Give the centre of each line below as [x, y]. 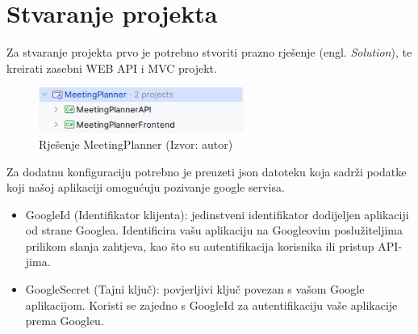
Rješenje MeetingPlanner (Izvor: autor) [136, 144]
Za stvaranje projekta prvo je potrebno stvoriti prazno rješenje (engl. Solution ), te [209, 52]
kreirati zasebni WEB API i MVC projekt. [112, 68]
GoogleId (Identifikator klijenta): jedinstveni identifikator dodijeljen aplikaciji [217, 214]
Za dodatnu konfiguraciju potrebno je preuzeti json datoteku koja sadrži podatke [207, 171]
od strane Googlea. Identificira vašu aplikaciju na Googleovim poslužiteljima [214, 230]
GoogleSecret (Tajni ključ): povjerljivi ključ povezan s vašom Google [195, 289]
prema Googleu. [65, 321]
